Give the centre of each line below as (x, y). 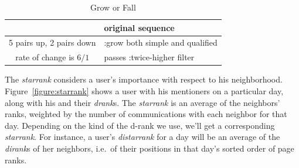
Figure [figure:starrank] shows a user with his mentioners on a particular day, (144, 90)
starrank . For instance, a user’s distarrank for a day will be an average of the (142, 137)
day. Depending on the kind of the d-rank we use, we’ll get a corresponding (140, 125)
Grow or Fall (113, 7)
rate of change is (45, 57)
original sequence (139, 27)
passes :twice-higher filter (149, 57)
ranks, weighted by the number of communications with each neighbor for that (146, 114)
